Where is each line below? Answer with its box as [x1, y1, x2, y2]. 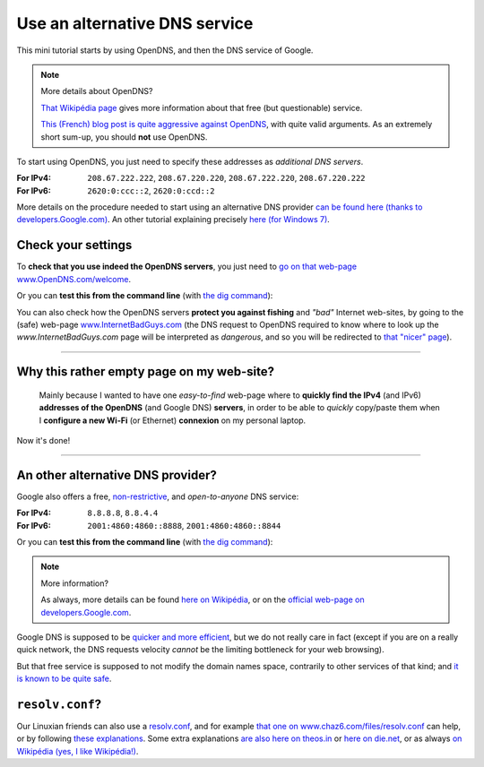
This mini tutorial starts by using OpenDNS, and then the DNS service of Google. [16, 45, 314, 56]
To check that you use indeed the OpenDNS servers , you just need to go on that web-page [16, 261, 358, 272]
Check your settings [16, 237, 133, 253]
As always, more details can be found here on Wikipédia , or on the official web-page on [40, 594, 365, 605]
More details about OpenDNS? [40, 86, 153, 97]
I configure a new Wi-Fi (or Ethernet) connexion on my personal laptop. [39, 415, 307, 426]
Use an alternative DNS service [16, 13, 254, 33]
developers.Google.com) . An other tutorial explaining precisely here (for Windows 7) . [16, 214, 331, 225]
